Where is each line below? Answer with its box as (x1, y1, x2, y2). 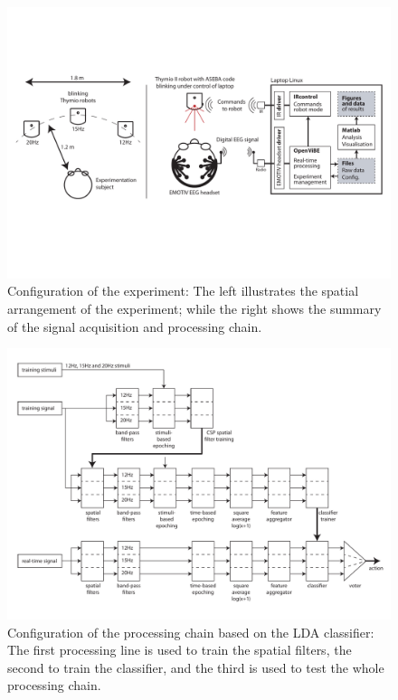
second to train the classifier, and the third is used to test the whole (7, 657, 384, 676)
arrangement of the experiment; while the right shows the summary (7, 298, 382, 317)
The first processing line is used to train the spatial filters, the (7, 640, 352, 659)
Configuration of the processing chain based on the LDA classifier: (7, 622, 374, 641)
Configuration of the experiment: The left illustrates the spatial (7, 281, 359, 300)
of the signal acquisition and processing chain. (7, 317, 262, 336)
